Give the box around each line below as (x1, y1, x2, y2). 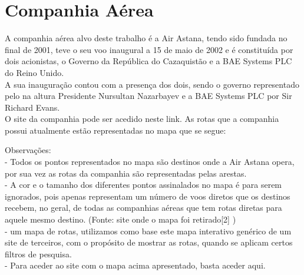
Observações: (5, 144, 51, 156)
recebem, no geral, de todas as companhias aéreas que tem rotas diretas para (5, 201, 282, 214)
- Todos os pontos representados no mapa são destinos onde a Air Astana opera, (5, 155, 295, 168)
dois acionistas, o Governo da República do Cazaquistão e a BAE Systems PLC (5, 55, 292, 67)
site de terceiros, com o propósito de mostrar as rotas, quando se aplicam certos (5, 236, 293, 249)
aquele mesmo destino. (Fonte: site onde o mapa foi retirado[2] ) (5, 213, 236, 226)
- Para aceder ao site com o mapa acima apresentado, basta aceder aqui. (5, 259, 266, 271)
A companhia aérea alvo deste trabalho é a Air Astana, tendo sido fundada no (5, 32, 288, 44)
